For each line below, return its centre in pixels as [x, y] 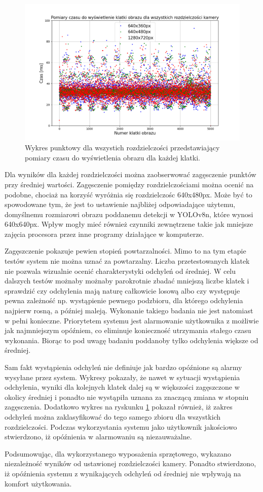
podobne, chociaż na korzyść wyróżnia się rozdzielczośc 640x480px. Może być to [128, 194]
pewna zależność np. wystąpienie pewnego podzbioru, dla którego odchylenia [124, 300]
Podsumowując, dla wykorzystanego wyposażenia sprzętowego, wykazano [118, 453]
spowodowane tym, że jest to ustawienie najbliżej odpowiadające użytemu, [120, 204]
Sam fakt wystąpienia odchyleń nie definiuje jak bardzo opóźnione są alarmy [123, 367]
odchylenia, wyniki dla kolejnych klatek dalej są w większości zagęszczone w [122, 387]
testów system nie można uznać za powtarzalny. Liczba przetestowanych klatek [127, 261]
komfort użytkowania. [38, 483]
